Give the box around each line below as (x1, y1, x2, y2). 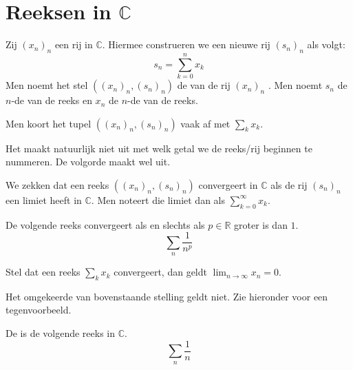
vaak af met (180, 116, 231, 130)
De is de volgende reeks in (6, 326, 116, 340)
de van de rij (177, 78, 231, 92)
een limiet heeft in (6, 192, 82, 207)
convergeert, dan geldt (114, 265, 207, 279)
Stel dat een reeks (6, 265, 81, 279)
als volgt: (307, 37, 345, 52)
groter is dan (233, 217, 288, 232)
